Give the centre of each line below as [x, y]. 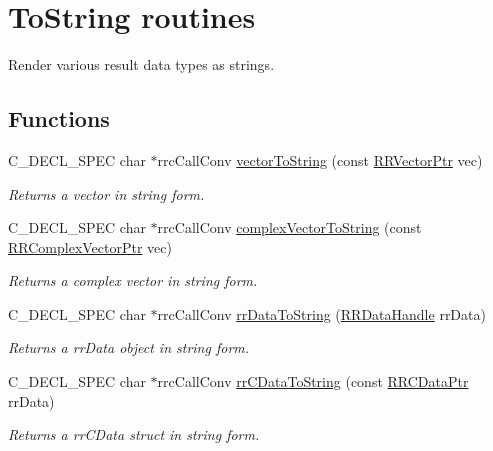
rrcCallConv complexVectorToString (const [289, 227]
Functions [59, 118]
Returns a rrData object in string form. [129, 347]
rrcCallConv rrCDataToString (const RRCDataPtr [313, 381]
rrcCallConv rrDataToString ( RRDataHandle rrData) [321, 313]
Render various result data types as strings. [141, 64]
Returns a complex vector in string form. [133, 280]
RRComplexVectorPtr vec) [90, 246]
